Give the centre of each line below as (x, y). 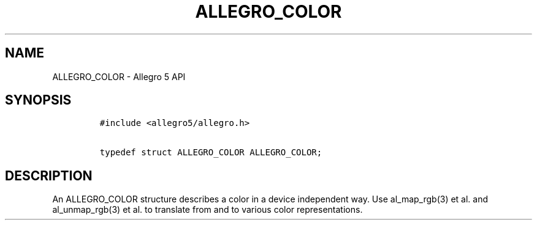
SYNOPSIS (38, 100)
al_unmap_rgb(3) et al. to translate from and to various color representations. (208, 210)
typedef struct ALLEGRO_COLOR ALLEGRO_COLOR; (211, 153)
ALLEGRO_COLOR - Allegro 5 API (119, 76)
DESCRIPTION (49, 175)
